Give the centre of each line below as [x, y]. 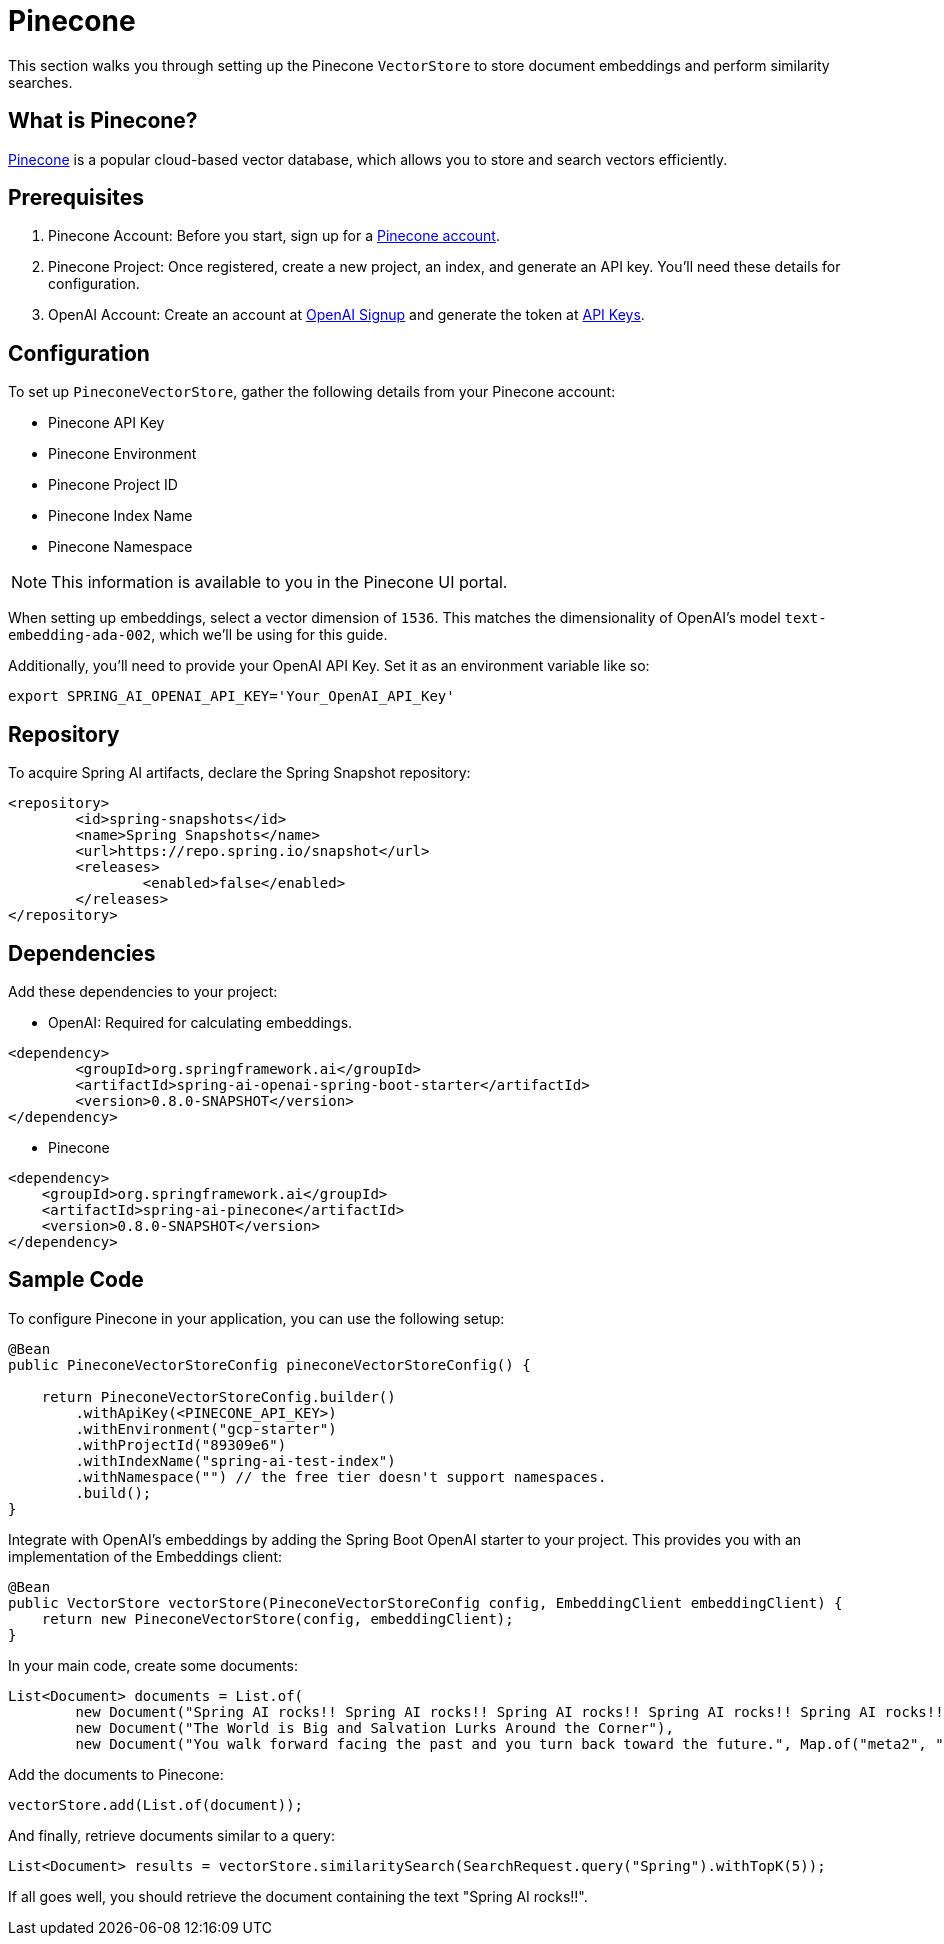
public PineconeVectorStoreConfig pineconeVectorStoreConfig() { [269, 1364]
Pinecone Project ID [113, 485]
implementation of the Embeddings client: [145, 1556]
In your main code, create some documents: [153, 1665]
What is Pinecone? [103, 121]
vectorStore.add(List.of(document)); [156, 1804]
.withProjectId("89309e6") [181, 1444]
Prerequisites [76, 198]
